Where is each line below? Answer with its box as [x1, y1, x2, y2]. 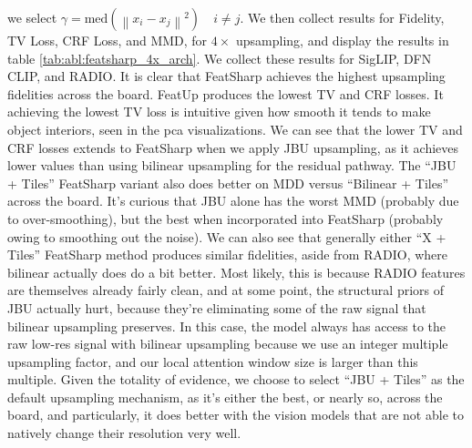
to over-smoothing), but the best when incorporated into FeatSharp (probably [7, 209, 444, 228]
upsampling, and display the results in [235, 31, 449, 49]
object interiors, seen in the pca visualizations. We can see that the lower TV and [7, 119, 463, 138]
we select [7, 8, 57, 26]
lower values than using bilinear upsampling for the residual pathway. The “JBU [7, 156, 457, 175]
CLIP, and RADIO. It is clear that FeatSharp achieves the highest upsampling [7, 66, 446, 86]
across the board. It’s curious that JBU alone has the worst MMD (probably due [7, 191, 459, 210]
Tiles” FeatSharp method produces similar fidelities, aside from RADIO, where [7, 245, 447, 264]
